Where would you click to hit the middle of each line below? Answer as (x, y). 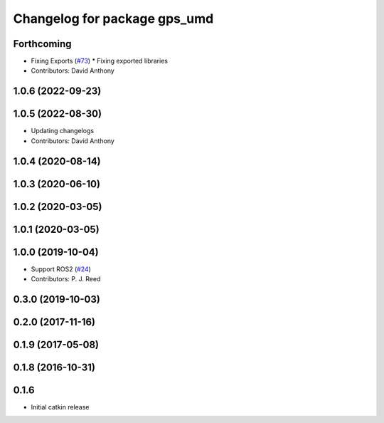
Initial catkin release (60, 407)
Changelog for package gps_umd (113, 19)
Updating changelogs (63, 131)
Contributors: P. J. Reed (66, 279)
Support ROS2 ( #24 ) (61, 269)
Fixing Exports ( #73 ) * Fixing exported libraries (100, 61)
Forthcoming (42, 44)
